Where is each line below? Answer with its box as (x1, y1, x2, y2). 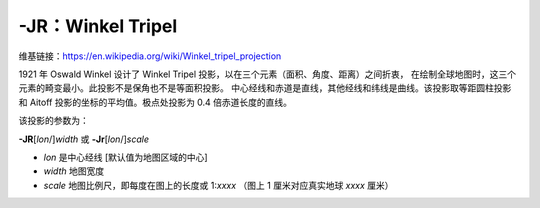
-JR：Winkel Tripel (18, 15, 178, 37)
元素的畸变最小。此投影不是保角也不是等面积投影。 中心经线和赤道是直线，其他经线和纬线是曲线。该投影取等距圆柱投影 (18, 82, 512, 94)
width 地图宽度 (43, 165, 105, 177)
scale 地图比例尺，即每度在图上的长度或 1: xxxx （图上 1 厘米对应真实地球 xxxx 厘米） (43, 179, 394, 191)
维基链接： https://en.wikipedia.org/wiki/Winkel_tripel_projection (18, 50, 282, 62)
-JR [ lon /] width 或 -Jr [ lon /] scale (18, 133, 150, 145)
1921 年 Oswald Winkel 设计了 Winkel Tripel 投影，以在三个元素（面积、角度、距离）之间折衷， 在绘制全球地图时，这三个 (18, 68, 517, 80)
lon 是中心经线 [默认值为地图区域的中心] (43, 151, 209, 163)
